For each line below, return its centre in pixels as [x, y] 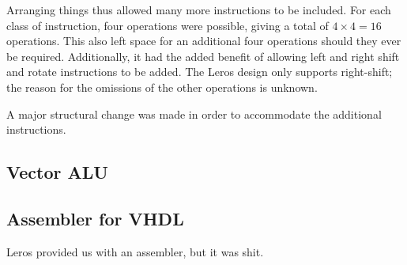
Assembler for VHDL [95, 218]
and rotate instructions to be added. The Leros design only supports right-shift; [200, 72]
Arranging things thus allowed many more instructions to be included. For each [199, 9]
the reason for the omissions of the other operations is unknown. [162, 87]
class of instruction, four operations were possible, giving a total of [168, 25]
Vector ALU [57, 172]
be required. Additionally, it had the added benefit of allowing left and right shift [203, 56]
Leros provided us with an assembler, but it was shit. [135, 251]
